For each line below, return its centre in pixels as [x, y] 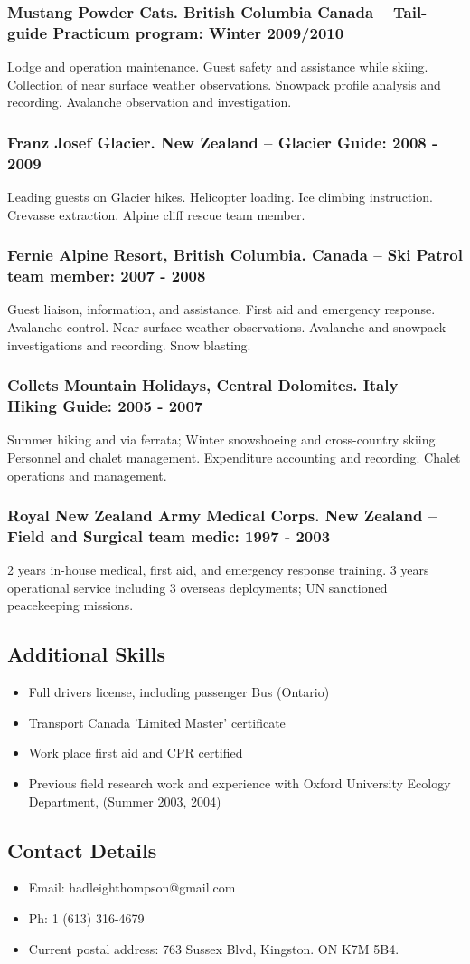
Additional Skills [86, 654]
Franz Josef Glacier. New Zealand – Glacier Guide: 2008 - [223, 142]
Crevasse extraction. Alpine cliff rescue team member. [156, 214]
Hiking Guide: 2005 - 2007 [105, 406]
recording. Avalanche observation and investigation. [150, 102]
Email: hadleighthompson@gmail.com [132, 888]
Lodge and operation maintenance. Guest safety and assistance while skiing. [218, 67]
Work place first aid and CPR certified [136, 753]
